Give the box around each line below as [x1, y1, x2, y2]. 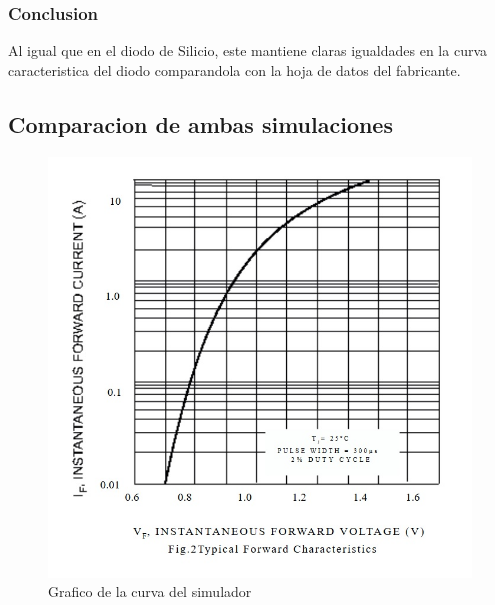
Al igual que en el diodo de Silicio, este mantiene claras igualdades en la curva [8, 40, 488, 61]
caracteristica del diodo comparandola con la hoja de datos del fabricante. [8, 59, 461, 80]
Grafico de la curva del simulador [48, 581, 252, 602]
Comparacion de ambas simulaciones [8, 108, 393, 139]
